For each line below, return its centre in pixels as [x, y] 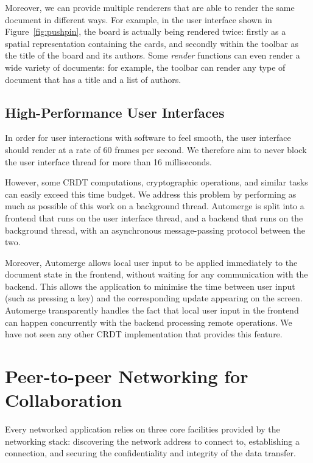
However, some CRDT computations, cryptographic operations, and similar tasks [156, 182]
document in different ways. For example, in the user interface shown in [139, 19]
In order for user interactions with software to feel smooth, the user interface [148, 138]
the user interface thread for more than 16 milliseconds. [108, 161]
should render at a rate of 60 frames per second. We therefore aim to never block [156, 149]
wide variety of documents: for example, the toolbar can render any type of [145, 67]
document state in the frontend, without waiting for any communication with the [156, 274]
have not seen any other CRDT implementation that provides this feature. [144, 334]
